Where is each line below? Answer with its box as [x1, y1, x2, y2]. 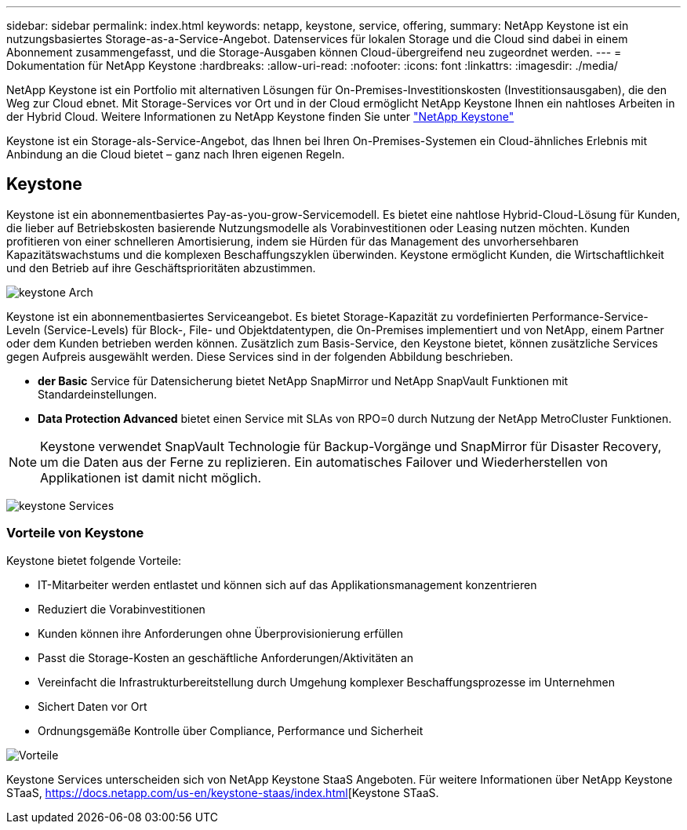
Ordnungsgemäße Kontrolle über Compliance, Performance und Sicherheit [38, 723, 423, 737]
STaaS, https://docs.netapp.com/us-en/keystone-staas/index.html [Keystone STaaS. [6, 785, 439, 799]
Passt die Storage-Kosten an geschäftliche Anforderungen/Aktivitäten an [38, 650, 413, 664]
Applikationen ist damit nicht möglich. [40, 469, 262, 486]
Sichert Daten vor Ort [38, 699, 147, 713]
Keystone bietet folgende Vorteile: [6, 553, 182, 567]
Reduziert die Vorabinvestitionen [38, 602, 205, 616]
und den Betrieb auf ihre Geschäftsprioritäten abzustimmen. [6, 260, 316, 275]
